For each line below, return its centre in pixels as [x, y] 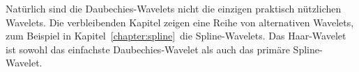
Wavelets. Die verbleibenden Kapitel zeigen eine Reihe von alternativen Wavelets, [180, 22]
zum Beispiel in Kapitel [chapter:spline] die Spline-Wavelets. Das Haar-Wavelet [176, 36]
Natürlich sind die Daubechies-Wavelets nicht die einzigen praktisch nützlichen [174, 8]
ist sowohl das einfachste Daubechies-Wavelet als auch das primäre [148, 49]
